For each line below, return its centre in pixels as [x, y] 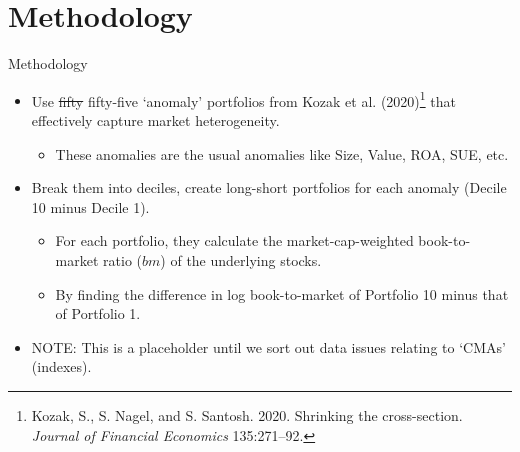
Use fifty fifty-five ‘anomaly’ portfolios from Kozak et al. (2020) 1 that [243, 99]
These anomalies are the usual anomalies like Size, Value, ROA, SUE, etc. [282, 153]
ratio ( [123, 259]
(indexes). [61, 366]
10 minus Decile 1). [90, 206]
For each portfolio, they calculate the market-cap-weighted [234, 240]
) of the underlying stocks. [241, 259]
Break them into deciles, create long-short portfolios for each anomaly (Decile [269, 187]
